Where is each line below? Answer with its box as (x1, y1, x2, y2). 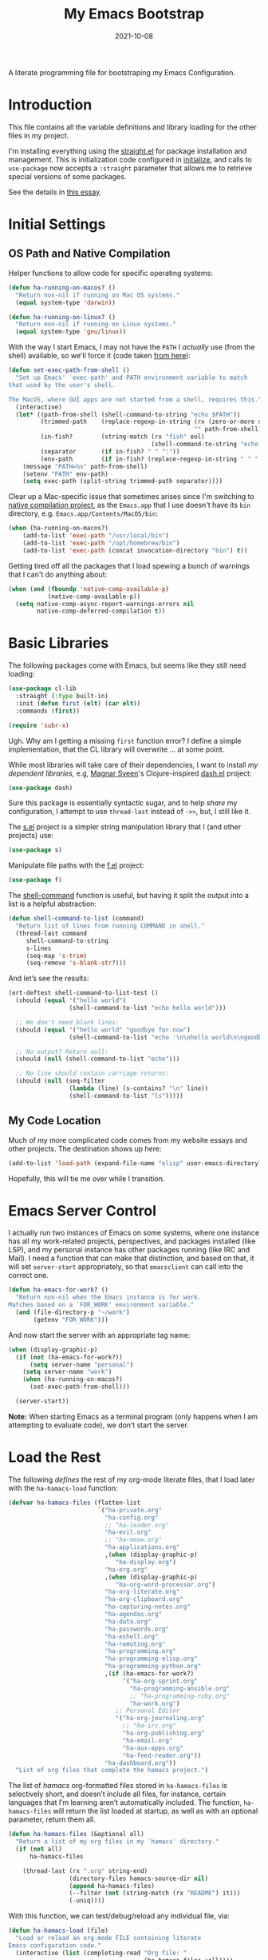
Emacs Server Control (8, 1201, 157, 1220)
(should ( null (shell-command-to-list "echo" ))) (15, 1055, 180, 1064)
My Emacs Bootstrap (63, 5, 205, 23)
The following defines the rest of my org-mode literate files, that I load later (8, 1475, 255, 1484)
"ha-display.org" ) (115, 1558, 177, 1566)
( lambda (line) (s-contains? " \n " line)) (69, 1084, 209, 1092)
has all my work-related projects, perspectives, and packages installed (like (8, 1236, 256, 1246)
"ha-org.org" (104, 1565, 148, 1574)
